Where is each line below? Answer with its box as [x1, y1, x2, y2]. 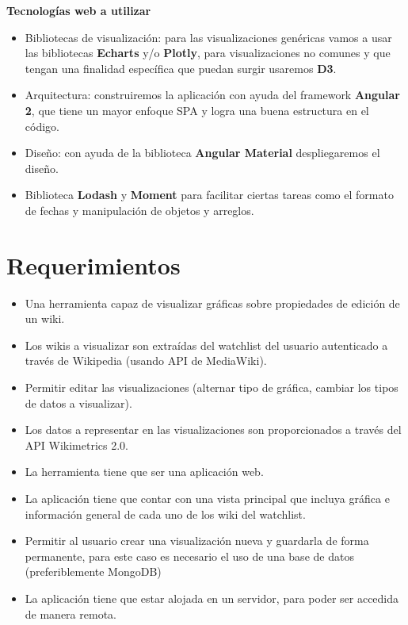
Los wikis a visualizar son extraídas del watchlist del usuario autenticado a [25, 336, 388, 353]
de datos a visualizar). [25, 394, 132, 411]
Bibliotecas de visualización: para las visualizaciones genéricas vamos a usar [25, 29, 392, 45]
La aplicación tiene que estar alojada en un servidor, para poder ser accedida [25, 589, 399, 606]
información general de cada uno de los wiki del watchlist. [25, 505, 306, 522]
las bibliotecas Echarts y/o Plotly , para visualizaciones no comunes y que [25, 44, 391, 61]
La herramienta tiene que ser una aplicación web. [25, 463, 264, 480]
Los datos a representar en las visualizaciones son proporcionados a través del [25, 421, 402, 438]
